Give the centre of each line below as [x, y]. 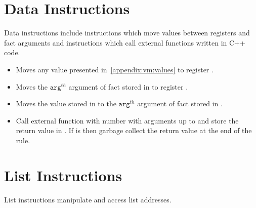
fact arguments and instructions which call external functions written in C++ [125, 42]
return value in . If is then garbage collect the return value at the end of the [134, 130]
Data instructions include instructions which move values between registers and [127, 33]
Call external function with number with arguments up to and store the [127, 120]
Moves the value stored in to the [66, 103]
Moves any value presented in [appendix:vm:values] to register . [115, 69]
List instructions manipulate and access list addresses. [88, 199]
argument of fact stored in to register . [128, 86]
